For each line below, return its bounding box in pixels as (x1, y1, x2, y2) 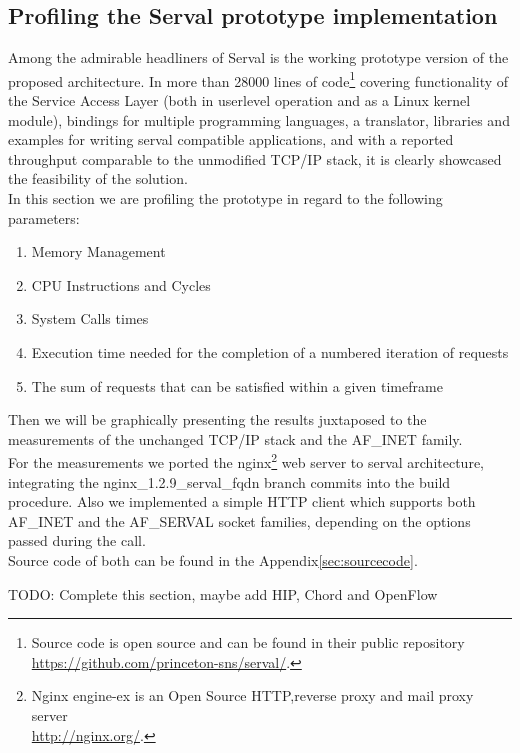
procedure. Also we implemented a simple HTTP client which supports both (8, 491, 476, 512)
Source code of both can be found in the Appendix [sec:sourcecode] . (8, 549, 418, 570)
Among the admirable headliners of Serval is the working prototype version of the (8, 47, 509, 68)
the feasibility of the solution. (8, 168, 188, 189)
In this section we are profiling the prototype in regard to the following (8, 188, 443, 209)
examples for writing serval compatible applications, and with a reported (8, 129, 454, 150)
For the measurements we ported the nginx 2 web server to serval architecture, (8, 449, 484, 473)
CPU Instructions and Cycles (31, 274, 211, 295)
